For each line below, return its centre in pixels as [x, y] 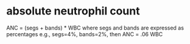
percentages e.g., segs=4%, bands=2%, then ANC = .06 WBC [85, 34]
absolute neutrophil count [73, 11]
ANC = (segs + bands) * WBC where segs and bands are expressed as [95, 28]
